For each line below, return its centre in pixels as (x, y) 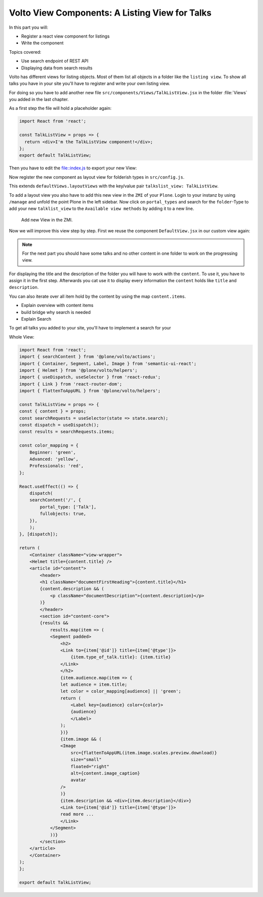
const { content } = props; (53, 411)
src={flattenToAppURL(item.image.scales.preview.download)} (144, 753)
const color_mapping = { (49, 446)
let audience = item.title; (94, 684)
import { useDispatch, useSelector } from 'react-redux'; (90, 377)
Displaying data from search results (57, 68)
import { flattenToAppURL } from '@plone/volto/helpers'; (90, 391)
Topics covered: (25, 52)
